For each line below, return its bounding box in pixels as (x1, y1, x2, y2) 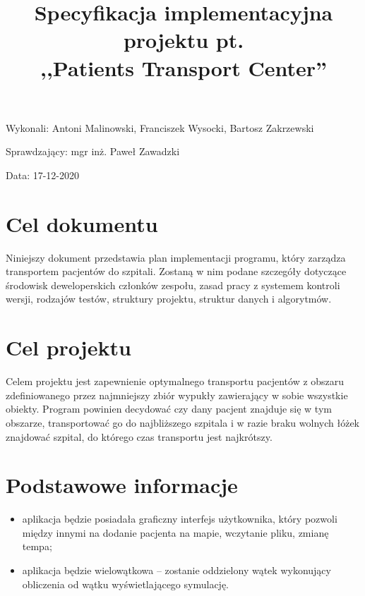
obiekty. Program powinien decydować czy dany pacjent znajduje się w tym (6, 401, 332, 416)
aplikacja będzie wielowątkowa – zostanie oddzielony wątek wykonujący (22, 563, 331, 578)
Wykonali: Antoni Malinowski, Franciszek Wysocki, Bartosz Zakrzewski (6, 120, 314, 135)
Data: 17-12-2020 (6, 167, 80, 182)
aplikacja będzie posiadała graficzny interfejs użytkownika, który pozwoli (22, 511, 337, 526)
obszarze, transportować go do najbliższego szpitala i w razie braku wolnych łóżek (6, 415, 360, 430)
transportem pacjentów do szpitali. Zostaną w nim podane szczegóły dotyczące (6, 264, 347, 279)
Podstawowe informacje (6, 470, 238, 499)
